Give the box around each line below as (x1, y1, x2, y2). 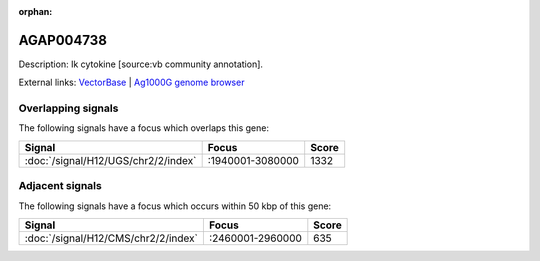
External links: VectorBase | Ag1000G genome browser (18, 76, 245, 89)
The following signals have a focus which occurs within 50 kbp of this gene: (18, 200, 332, 212)
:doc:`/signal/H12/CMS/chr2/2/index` (24, 231, 199, 245)
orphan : (18, 6, 53, 17)
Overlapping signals (18, 101, 119, 115)
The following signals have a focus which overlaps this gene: (18, 122, 270, 134)
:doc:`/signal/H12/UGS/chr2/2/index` (24, 153, 197, 167)
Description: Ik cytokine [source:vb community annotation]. (18, 58, 264, 70)
